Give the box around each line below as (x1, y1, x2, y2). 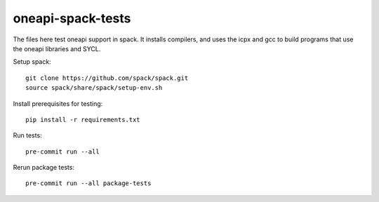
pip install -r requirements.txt (25, 116, 140, 123)
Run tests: (13, 131, 42, 140)
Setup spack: (13, 58, 52, 66)
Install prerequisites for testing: (13, 99, 103, 108)
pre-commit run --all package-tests (25, 180, 152, 187)
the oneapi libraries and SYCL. (13, 44, 101, 53)
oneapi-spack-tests (13, 11, 131, 26)
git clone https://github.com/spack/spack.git (25, 74, 189, 82)
